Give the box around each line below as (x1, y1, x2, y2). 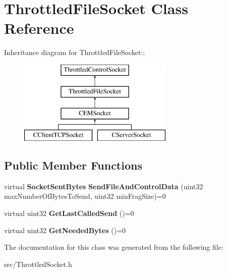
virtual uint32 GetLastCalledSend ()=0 (4, 208, 134, 219)
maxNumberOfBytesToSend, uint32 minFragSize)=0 (4, 191, 166, 201)
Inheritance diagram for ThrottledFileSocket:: (4, 47, 145, 58)
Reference (4, 18, 74, 38)
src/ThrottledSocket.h (4, 258, 72, 269)
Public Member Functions (4, 157, 142, 173)
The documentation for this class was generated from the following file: (4, 242, 223, 252)
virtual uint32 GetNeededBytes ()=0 (4, 225, 126, 235)
